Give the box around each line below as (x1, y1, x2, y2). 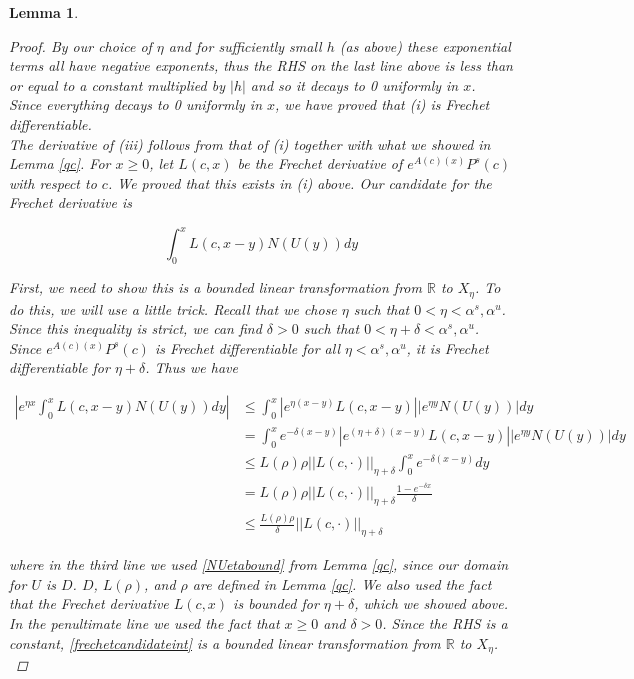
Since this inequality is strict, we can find (9, 318, 262, 339)
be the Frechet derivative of (237, 153, 403, 174)
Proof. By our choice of (9, 35, 152, 56)
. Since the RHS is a (382, 613, 508, 634)
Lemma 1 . (9, 2, 79, 22)
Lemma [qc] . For (9, 153, 111, 174)
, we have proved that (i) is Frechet (275, 94, 490, 115)
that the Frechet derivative (9, 593, 169, 614)
